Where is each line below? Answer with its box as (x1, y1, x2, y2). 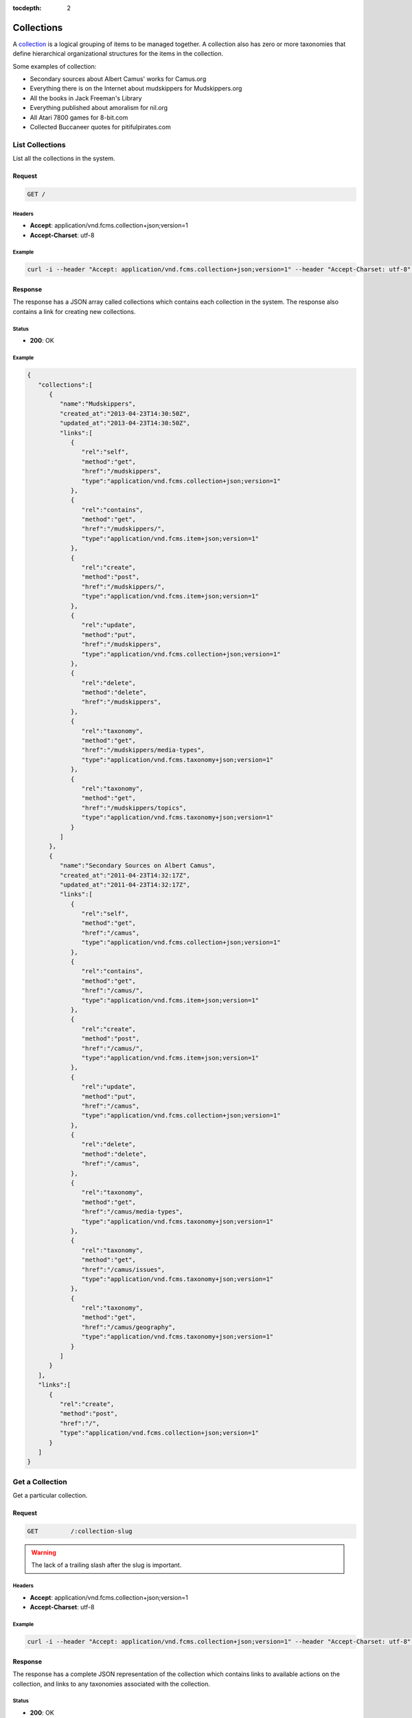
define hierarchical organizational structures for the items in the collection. (12, 49, 224, 58)
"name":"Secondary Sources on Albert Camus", (59, 862, 216, 869)
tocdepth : (12, 4, 42, 12)
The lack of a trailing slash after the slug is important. (31, 1561, 182, 1570)
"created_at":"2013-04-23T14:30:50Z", (59, 410, 190, 417)
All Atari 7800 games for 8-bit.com (30, 113, 128, 122)
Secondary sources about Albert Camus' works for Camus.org (30, 75, 207, 83)
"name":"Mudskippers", (59, 400, 137, 408)
